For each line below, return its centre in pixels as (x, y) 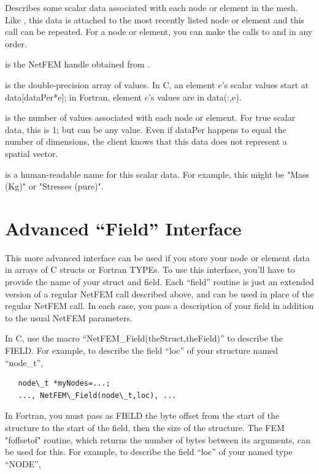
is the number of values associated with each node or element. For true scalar (150, 117)
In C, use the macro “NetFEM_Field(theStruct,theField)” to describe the (144, 338)
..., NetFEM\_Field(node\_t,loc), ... (97, 395)
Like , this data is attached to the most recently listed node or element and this (155, 19)
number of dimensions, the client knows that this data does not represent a (146, 141)
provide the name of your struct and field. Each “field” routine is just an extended (159, 282)
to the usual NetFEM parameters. (69, 317)
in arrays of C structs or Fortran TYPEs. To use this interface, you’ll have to (150, 269)
